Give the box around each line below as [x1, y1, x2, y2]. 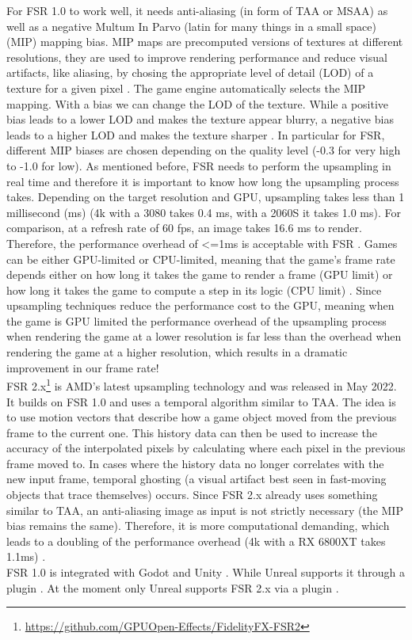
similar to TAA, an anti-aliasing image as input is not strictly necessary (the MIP [6, 501, 403, 518]
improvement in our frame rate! [6, 359, 159, 375]
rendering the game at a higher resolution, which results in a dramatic [6, 344, 348, 360]
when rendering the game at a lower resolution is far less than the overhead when [6, 328, 402, 345]
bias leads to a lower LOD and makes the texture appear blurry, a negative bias [6, 111, 394, 128]
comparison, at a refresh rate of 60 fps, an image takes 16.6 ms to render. [6, 219, 362, 236]
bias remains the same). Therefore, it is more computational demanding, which [6, 517, 390, 534]
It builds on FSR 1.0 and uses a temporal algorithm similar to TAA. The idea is [6, 393, 396, 410]
